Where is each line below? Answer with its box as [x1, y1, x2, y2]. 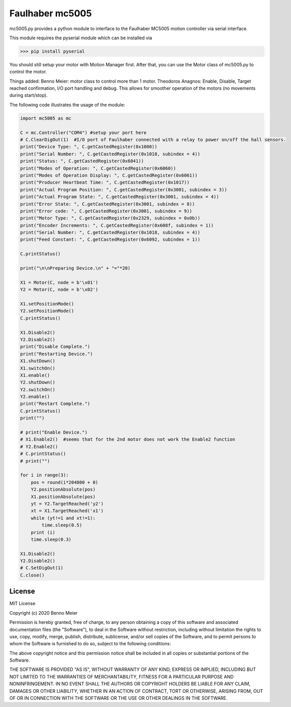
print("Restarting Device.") [20, 351, 93, 357]
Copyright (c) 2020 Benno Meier [9, 610, 78, 616]
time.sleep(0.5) [41, 522, 83, 528]
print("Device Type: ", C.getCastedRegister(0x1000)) [20, 144, 157, 150]
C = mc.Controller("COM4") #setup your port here [20, 130, 147, 135]
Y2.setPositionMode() [20, 308, 74, 314]
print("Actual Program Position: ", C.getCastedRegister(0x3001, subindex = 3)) [20, 187, 227, 192]
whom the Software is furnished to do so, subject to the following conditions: [9, 641, 171, 647]
